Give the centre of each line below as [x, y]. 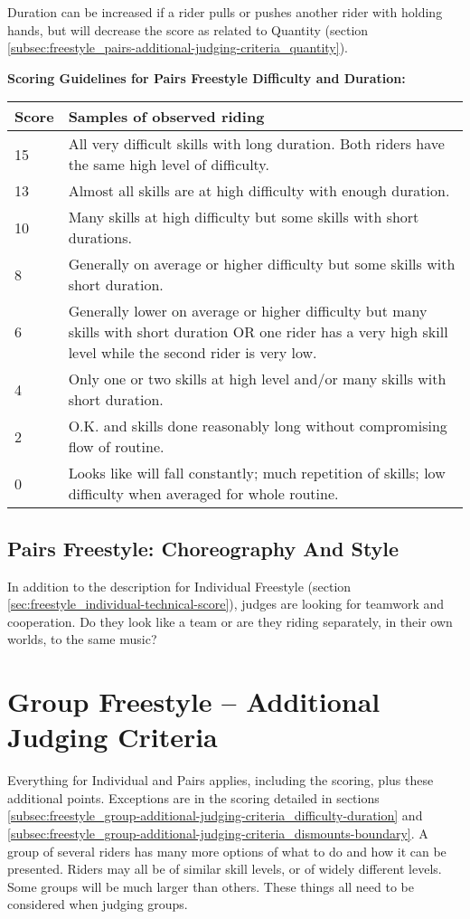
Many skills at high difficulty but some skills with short [244, 217]
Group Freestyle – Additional [194, 701]
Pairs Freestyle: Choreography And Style [203, 548]
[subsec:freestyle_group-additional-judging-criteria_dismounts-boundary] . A [218, 834]
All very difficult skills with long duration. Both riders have [256, 144]
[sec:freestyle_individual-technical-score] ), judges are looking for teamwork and [226, 604]
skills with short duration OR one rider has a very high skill [258, 332]
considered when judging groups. [98, 904]
